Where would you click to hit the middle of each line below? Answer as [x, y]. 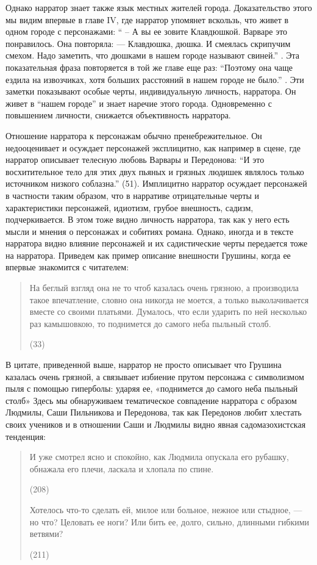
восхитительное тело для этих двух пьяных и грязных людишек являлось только [155, 171]
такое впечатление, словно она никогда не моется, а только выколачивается [169, 299]
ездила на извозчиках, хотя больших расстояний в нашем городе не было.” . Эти [155, 79]
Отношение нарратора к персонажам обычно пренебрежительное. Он [134, 135]
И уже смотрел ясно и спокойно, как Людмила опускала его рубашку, [159, 457]
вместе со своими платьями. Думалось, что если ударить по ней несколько [168, 311]
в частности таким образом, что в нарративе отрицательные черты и [133, 195]
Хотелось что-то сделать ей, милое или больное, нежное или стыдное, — [166, 509]
